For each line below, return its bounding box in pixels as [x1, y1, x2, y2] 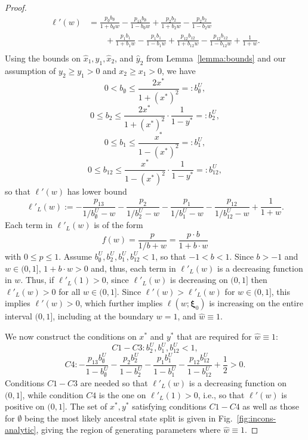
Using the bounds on [5, 51, 81, 64]
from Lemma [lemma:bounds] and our [146, 51, 286, 64]
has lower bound [67, 185, 127, 198]
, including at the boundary [53, 310, 154, 322]
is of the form [94, 219, 143, 231]
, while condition [22, 388, 84, 401]
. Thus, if [20, 273, 54, 286]
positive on [5, 400, 45, 413]
